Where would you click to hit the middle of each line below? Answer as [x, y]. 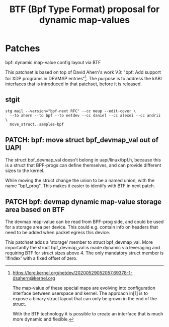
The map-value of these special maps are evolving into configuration [84, 288]
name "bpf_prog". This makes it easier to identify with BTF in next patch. [80, 186]
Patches [23, 48]
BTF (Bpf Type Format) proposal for [84, 9]
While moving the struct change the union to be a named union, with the [80, 181]
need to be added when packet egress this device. [58, 233]
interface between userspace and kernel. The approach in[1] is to [80, 293]
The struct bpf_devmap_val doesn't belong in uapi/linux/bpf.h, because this [83, 160]
